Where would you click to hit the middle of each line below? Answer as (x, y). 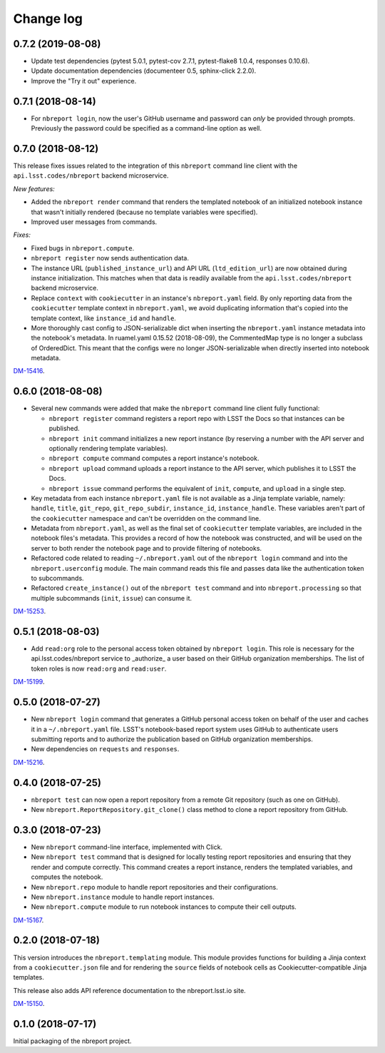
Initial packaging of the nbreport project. (72, 1041)
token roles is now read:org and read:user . (99, 668)
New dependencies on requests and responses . (105, 749)
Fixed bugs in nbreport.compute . (83, 248)
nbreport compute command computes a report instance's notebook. (154, 458)
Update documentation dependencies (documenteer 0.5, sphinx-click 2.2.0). (144, 71)
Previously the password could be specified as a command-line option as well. (147, 128)
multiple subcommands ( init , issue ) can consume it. (112, 598)
